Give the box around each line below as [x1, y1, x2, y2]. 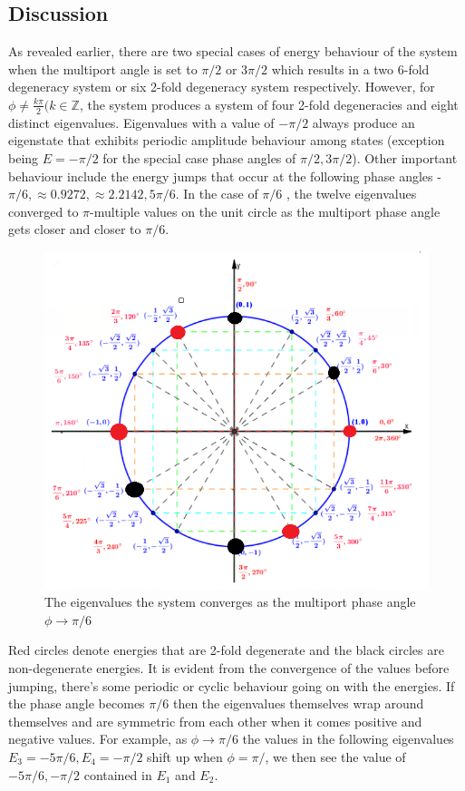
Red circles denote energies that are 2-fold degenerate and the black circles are [8, 640, 444, 659]
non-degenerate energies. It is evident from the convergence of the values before [8, 658, 450, 677]
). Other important [352, 149, 458, 167]
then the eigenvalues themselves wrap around [172, 694, 424, 713]
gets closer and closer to [8, 220, 141, 239]
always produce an [312, 112, 415, 132]
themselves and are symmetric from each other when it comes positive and [8, 711, 422, 730]
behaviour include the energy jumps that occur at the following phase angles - [8, 166, 441, 185]
